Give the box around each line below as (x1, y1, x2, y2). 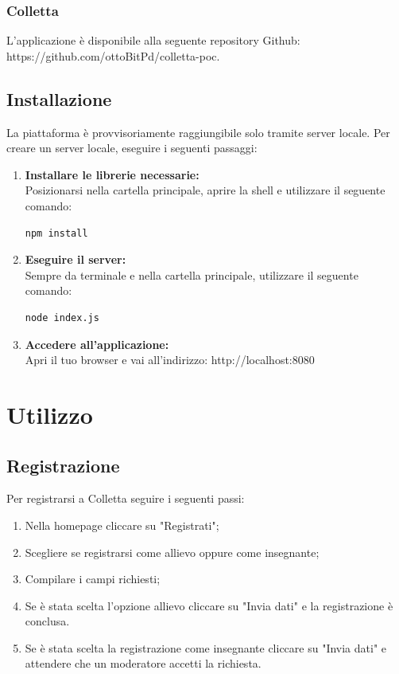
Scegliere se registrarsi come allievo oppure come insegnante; (25, 543, 320, 560)
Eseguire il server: (25, 251, 126, 268)
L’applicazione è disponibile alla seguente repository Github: (6, 32, 300, 49)
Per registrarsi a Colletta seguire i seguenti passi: (6, 490, 245, 507)
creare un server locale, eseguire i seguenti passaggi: (6, 139, 258, 156)
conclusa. (25, 613, 70, 629)
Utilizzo (6, 398, 93, 430)
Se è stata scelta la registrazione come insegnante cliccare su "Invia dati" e (25, 639, 387, 656)
